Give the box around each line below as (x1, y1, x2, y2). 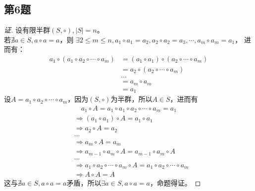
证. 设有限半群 (4, 25, 50, 35)
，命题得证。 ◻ (150, 178, 201, 188)
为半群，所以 (110, 94, 153, 104)
